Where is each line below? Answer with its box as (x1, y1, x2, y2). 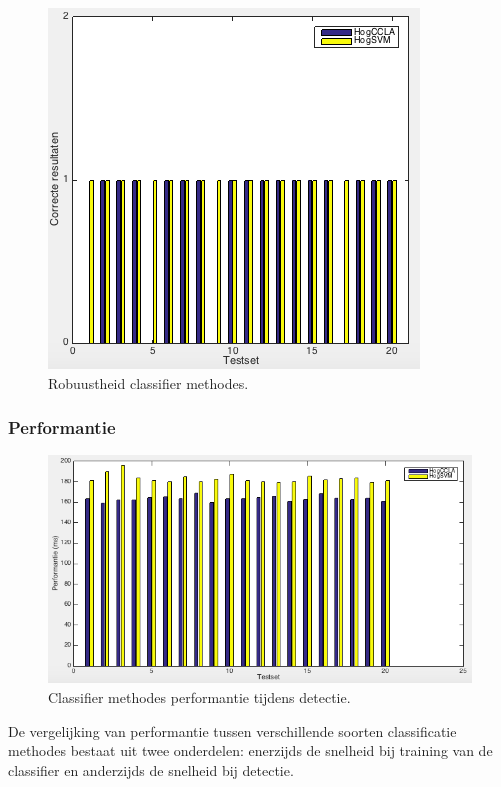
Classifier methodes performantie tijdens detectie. (48, 687, 351, 708)
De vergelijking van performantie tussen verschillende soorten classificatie (8, 720, 457, 741)
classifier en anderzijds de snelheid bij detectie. (8, 759, 294, 780)
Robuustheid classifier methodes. (48, 372, 249, 393)
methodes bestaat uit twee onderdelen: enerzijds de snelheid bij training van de (8, 740, 493, 761)
